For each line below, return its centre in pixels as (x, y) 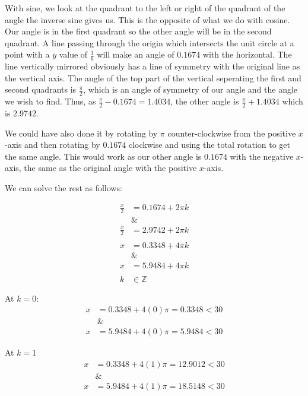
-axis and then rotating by (53, 145)
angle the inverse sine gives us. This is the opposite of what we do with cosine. (147, 19)
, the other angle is (205, 101)
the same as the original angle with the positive (110, 168)
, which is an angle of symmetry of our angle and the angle (190, 89)
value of (73, 54)
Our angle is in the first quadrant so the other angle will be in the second (138, 31)
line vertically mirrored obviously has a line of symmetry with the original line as (153, 66)
